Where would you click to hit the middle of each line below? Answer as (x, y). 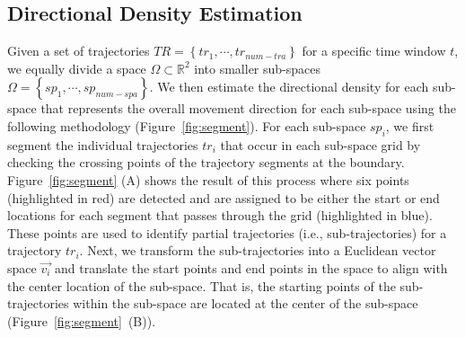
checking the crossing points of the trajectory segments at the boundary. (206, 162)
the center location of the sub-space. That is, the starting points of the (202, 285)
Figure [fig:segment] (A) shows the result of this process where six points (208, 179)
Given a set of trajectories (79, 51)
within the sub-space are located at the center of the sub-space (246, 303)
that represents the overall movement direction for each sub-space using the (248, 108)
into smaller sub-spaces (258, 68)
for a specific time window (374, 51)
